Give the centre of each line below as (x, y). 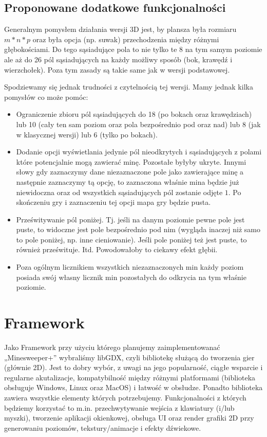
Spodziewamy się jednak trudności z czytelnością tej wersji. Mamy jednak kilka (129, 87)
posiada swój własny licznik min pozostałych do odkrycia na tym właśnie (131, 277)
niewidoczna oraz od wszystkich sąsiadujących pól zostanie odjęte (119, 192)
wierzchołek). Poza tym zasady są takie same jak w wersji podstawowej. (117, 69)
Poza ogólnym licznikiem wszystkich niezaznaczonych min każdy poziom (130, 267)
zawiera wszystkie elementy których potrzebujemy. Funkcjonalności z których (125, 397)
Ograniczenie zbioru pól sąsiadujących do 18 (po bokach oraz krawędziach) (134, 114)
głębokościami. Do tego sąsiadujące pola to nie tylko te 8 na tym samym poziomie (133, 49)
